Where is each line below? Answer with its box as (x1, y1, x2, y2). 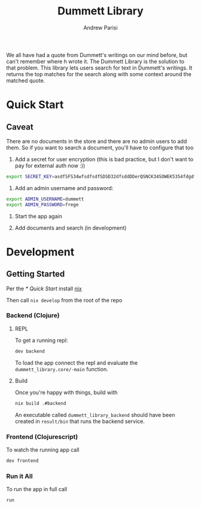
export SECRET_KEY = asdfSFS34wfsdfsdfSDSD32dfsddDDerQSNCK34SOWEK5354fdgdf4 (6, 173, 199, 179)
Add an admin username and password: (14, 184, 114, 191)
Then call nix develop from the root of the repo (6, 296, 123, 303)
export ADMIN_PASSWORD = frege (6, 202, 79, 208)
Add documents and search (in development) (14, 224, 127, 232)
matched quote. (6, 77, 45, 84)
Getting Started (6, 269, 65, 279)
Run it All (6, 472, 33, 480)
